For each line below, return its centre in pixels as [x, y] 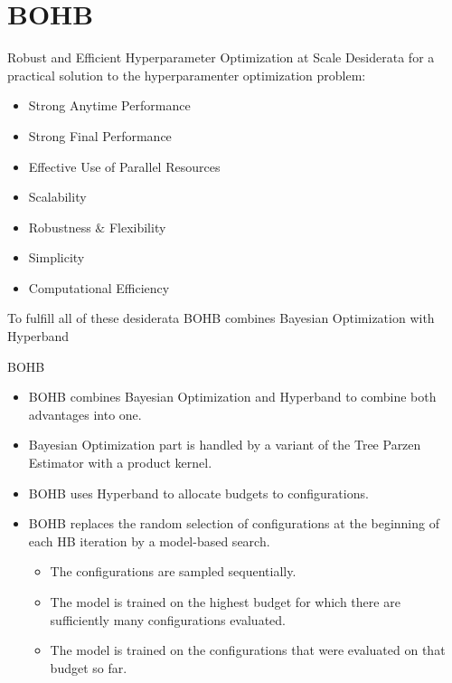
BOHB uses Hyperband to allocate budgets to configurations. [198, 493]
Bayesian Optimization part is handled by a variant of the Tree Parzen [225, 445]
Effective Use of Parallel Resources [124, 166]
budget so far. [89, 667]
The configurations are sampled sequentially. [173, 571]
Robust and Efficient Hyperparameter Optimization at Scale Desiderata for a [221, 57]
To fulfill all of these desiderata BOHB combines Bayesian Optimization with [221, 318]
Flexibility [137, 227]
